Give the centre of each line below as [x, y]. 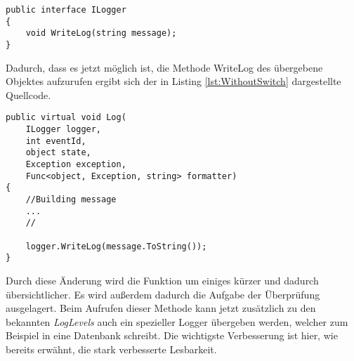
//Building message [71, 199]
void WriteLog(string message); [101, 33]
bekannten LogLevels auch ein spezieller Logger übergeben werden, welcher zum [177, 321]
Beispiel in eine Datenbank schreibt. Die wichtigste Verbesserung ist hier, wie [172, 335]
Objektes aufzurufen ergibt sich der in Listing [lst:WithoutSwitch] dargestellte [173, 81]
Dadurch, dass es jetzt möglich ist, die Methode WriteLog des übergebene [164, 67]
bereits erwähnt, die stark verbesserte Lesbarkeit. [111, 349]
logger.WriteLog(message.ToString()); [116, 246]
